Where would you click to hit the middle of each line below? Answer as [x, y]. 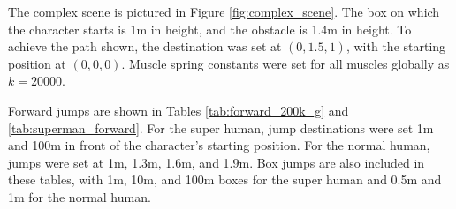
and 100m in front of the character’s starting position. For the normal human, [219, 145]
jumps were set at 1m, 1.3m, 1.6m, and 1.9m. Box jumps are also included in [217, 162]
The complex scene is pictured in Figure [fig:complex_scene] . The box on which [224, 11]
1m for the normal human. [80, 196]
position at [37, 63]
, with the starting [396, 46]
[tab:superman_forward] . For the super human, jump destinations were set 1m [221, 127]
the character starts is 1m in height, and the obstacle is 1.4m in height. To [210, 29]
